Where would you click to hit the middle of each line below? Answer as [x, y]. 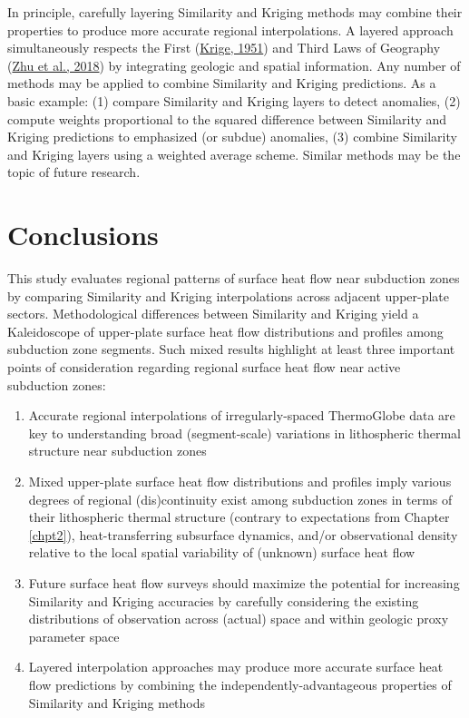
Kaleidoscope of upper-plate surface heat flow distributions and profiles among [225, 331]
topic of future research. [74, 172]
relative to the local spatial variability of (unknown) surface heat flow [222, 552]
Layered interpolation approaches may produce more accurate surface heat [236, 667]
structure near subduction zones [117, 451]
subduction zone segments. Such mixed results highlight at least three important [231, 349]
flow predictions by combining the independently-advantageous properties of [240, 684]
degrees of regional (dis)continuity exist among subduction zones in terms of [240, 499]
